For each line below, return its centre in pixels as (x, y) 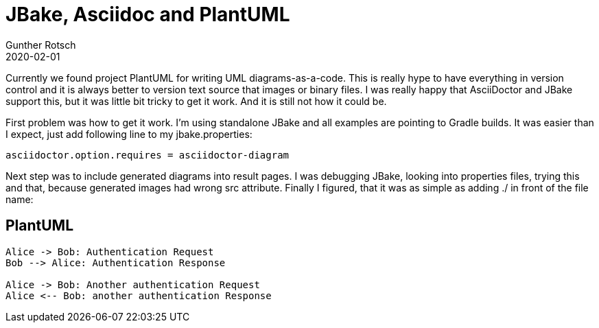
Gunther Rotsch (41, 45)
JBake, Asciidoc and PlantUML (148, 14)
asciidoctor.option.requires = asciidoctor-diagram (148, 155)
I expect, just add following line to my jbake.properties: (129, 134)
